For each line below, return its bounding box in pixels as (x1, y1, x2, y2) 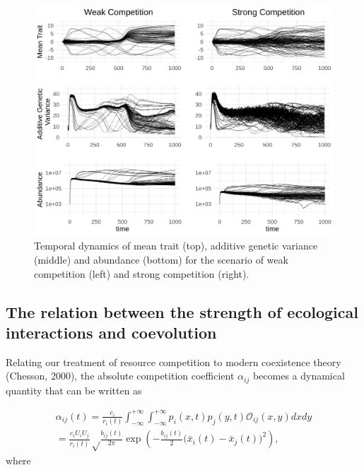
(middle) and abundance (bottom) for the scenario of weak (34, 252, 288, 267)
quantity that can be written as (6, 382, 142, 397)
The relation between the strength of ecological (6, 300, 358, 322)
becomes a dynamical (252, 368, 345, 383)
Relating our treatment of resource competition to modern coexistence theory (6, 354, 341, 369)
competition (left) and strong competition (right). (34, 266, 249, 281)
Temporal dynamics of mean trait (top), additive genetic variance (34, 238, 318, 253)
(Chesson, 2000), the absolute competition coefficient (6, 368, 235, 383)
